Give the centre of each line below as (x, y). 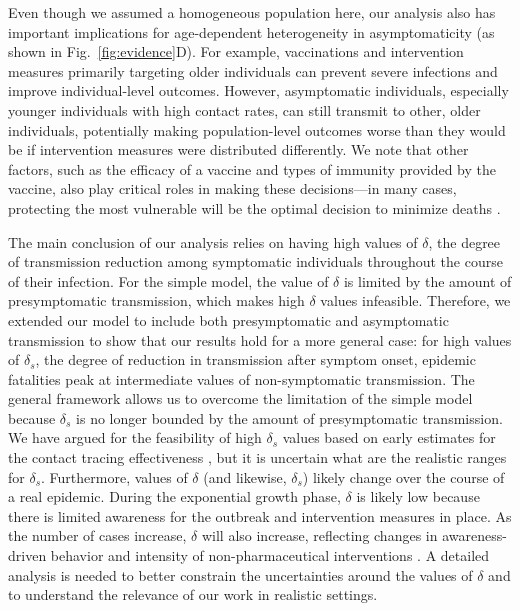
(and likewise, (245, 476)
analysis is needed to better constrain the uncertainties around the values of (240, 574)
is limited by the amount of (427, 280)
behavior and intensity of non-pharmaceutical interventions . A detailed (270, 555)
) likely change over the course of (403, 476)
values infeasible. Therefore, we (415, 300)
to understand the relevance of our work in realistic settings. (193, 594)
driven (27, 555)
